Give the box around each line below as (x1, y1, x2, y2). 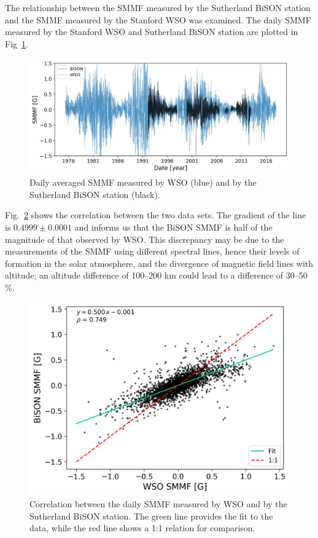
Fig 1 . (5, 37, 28, 50)
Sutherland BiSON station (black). (29, 188, 160, 200)
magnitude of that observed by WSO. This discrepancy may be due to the (5, 232, 284, 245)
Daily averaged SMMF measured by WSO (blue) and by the (29, 176, 257, 189)
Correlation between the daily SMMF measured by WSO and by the (29, 497, 287, 510)
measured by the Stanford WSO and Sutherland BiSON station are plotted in (5, 25, 298, 38)
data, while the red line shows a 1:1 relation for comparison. (29, 521, 255, 534)
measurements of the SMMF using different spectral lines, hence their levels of (5, 245, 300, 258)
